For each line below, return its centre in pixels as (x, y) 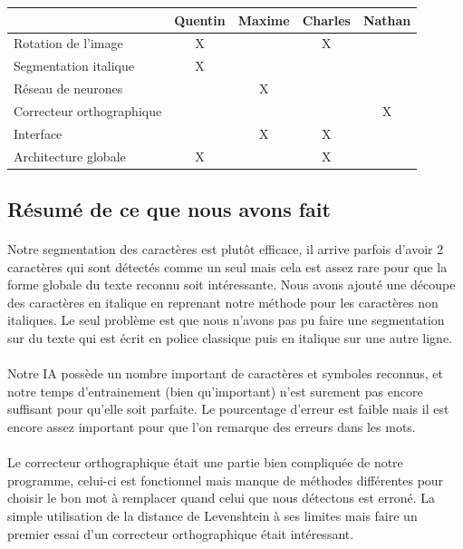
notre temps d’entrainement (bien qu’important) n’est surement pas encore (215, 391)
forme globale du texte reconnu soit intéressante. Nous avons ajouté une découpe (231, 284)
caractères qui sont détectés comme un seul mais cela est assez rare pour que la (227, 266)
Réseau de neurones (68, 88)
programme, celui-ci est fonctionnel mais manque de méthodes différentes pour (226, 480)
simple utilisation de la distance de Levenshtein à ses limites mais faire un (212, 515)
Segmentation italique (74, 66)
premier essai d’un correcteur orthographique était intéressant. (181, 533)
